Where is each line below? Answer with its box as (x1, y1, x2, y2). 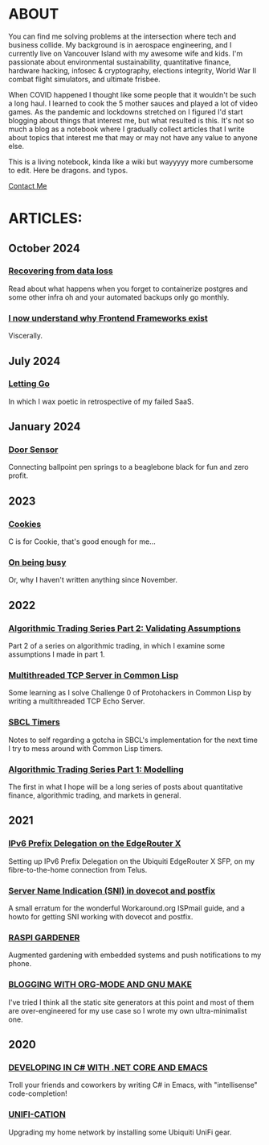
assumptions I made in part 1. (8, 649, 106, 659)
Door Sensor (8, 444, 59, 455)
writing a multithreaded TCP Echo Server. (8, 696, 145, 706)
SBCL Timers (8, 716, 60, 728)
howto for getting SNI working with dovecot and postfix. (8, 912, 194, 922)
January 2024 (8, 420, 81, 434)
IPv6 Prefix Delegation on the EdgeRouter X (8, 838, 181, 849)
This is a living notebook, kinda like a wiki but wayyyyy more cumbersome (8, 156, 254, 166)
